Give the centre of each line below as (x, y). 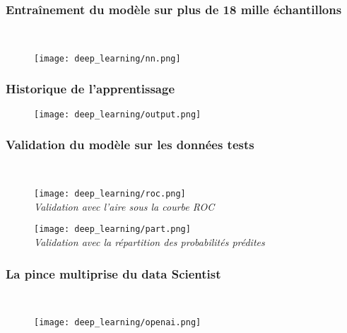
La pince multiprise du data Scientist (113, 273)
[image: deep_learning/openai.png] (118, 323)
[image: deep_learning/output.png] (118, 114)
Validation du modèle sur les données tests (130, 145)
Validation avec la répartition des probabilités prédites (149, 242)
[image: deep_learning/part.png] (112, 229)
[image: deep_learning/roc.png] (110, 194)
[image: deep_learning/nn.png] (107, 58)
